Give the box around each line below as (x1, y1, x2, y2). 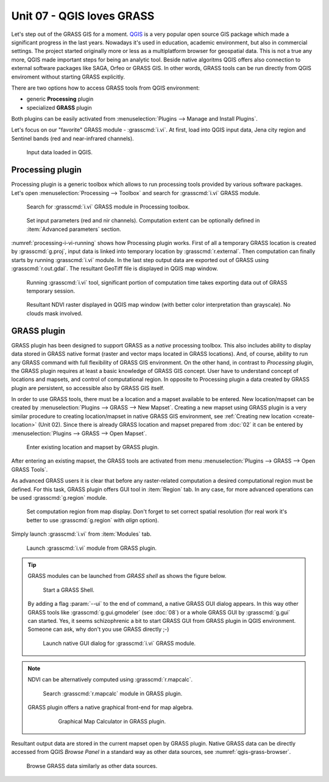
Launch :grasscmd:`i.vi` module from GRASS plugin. (26, 544, 157, 552)
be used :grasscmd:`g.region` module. (11, 494, 107, 501)
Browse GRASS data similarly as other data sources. (26, 762, 158, 769)
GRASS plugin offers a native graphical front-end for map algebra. (27, 704, 194, 711)
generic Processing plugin (26, 95, 94, 103)
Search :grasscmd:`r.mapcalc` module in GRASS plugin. (43, 689, 183, 697)
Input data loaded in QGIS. (26, 149, 93, 156)
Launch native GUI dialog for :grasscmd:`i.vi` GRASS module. (43, 639, 196, 647)
